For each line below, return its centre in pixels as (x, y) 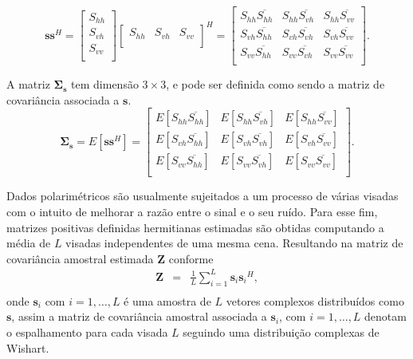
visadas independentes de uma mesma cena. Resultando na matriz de (234, 243)
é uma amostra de (167, 300)
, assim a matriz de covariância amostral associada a (139, 316)
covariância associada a (63, 99)
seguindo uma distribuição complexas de (281, 331)
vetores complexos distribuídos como (315, 300)
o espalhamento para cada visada (87, 331)
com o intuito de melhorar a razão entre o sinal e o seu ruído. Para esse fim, (192, 212)
